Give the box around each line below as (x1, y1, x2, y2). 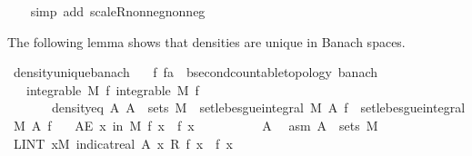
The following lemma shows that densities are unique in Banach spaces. (7, 32, 406, 51)
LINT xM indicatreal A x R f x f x (13, 133, 233, 152)
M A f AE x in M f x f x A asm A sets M (13, 115, 378, 134)
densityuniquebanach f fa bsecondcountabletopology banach (13, 63, 378, 82)
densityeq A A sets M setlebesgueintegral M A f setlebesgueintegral (51, 98, 466, 117)
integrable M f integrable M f (25, 80, 199, 99)
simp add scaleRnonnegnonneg (30, 2, 206, 20)
